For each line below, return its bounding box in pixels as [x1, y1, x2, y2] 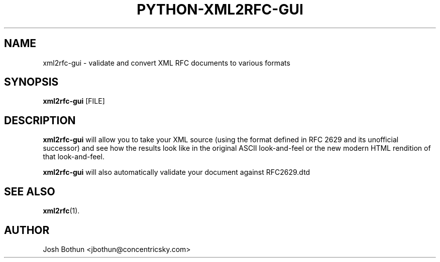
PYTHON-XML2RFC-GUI [137, 1, 303, 18]
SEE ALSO [4, 185, 55, 198]
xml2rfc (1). [43, 206, 80, 215]
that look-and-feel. [43, 152, 104, 161]
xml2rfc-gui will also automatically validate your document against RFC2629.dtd [43, 168, 310, 177]
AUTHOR [4, 223, 50, 236]
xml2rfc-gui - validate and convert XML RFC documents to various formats [43, 58, 290, 67]
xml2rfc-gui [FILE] [43, 97, 105, 106]
